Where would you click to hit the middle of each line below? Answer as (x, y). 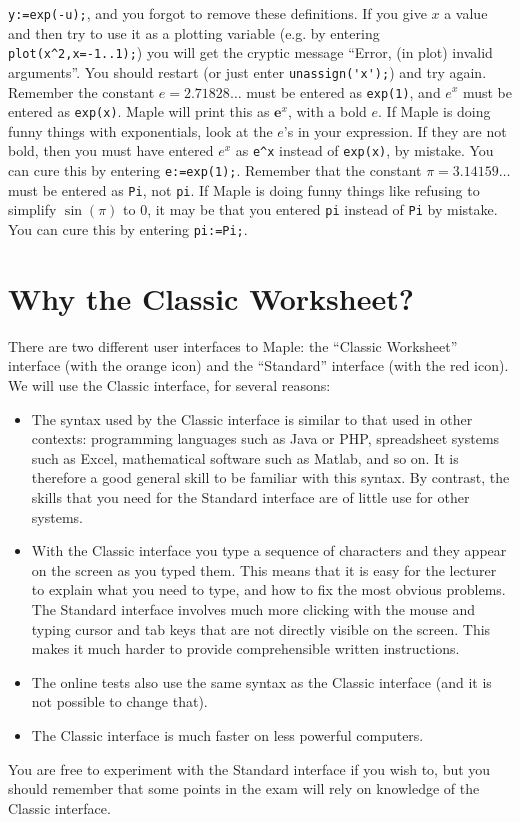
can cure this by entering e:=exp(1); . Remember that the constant (215, 170)
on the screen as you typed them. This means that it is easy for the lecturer (264, 569)
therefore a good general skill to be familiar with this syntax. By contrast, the (270, 477)
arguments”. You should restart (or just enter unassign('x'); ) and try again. (247, 71)
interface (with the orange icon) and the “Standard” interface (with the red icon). (258, 365)
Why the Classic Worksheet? (211, 297)
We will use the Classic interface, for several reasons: (169, 385)
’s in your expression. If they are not (395, 130)
